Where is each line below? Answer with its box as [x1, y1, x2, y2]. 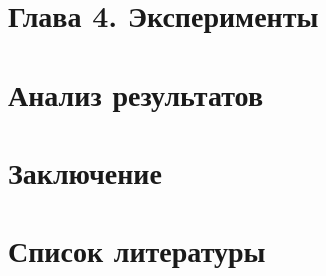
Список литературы [8, 230, 266, 271]
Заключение [8, 151, 162, 192]
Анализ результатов [8, 73, 264, 114]
